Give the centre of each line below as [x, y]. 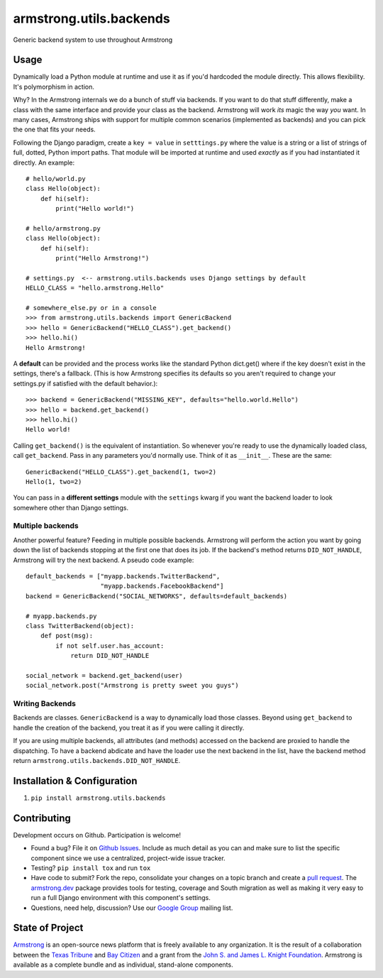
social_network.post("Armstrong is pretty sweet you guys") [132, 686]
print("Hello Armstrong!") [102, 258]
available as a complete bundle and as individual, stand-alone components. [123, 965]
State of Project [48, 928]
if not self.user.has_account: [110, 645]
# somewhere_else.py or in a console [91, 308]
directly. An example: [44, 163]
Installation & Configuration [75, 781]
